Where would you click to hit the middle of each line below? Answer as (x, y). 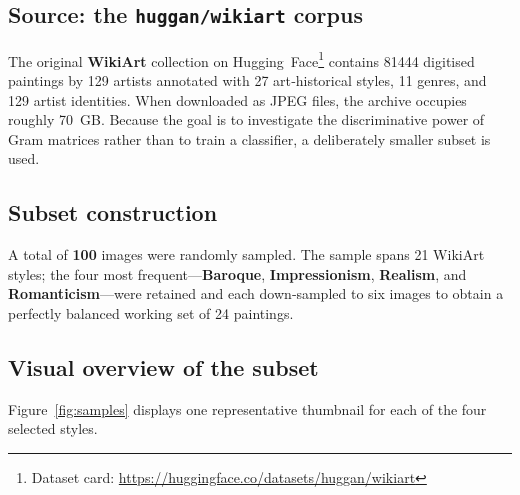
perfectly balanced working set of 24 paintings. (151, 312)
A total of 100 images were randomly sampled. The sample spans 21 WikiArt (246, 254)
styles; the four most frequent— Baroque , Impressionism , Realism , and (237, 273)
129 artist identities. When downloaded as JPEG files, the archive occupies (237, 99)
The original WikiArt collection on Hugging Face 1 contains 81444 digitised (241, 59)
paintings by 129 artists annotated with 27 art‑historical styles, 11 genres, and (247, 80)
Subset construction (113, 212)
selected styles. (53, 428)
